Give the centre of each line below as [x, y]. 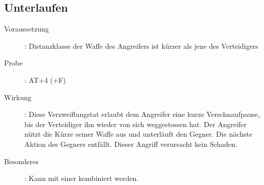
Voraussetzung [27, 29]
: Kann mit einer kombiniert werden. [82, 178]
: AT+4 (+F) [45, 80]
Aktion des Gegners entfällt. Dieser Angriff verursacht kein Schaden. [131, 144]
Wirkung [18, 97]
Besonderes [21, 161]
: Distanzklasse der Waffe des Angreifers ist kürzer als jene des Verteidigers [141, 45]
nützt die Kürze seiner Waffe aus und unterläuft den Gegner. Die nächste [138, 134]
